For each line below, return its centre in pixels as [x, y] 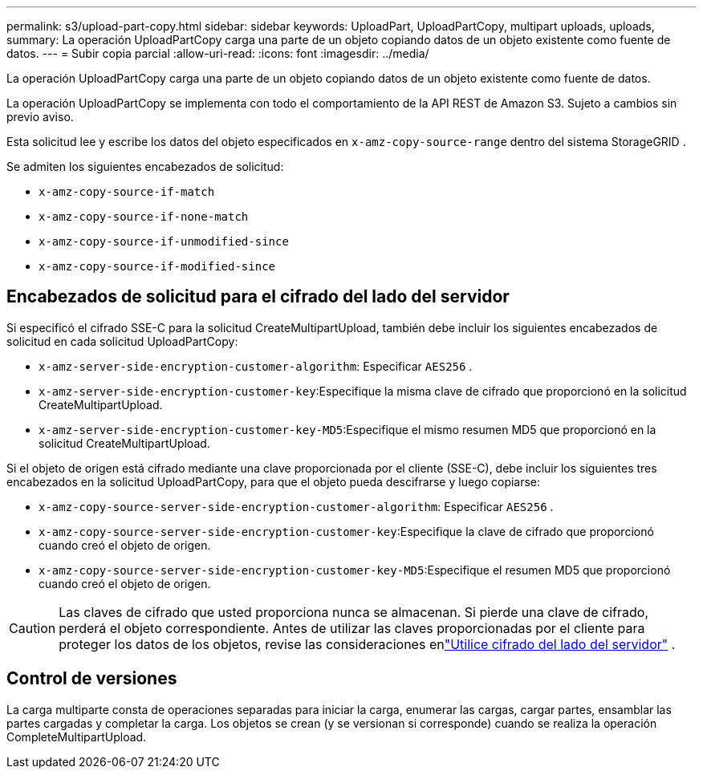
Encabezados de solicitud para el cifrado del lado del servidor [258, 297]
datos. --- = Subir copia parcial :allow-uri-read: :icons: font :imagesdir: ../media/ [218, 53]
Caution [33, 628]
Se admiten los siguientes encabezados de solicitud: [145, 166]
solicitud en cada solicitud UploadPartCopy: [122, 341]
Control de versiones [92, 679]
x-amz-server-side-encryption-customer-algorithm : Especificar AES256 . [256, 366]
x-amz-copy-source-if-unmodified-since [164, 241]
